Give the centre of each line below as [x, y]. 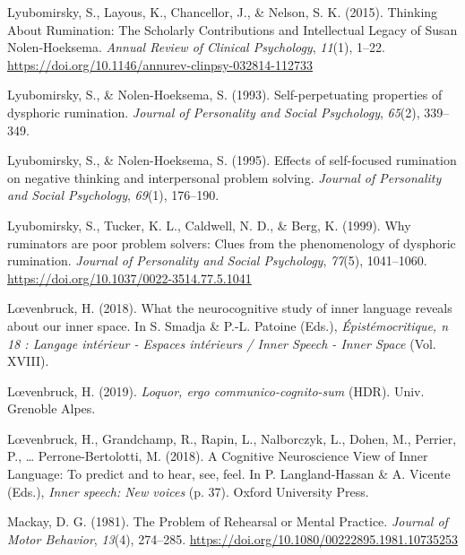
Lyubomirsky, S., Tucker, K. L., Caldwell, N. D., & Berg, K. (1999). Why [209, 225]
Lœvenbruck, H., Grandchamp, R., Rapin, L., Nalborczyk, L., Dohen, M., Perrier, [232, 438]
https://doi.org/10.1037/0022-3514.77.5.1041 [129, 277]
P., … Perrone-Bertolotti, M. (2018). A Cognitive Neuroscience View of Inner [218, 456]
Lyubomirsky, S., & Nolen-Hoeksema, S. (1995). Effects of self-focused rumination [232, 160]
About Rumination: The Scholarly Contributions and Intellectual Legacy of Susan [232, 29]
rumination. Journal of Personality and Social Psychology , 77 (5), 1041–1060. [217, 260]
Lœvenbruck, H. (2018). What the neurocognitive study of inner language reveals [230, 308]
